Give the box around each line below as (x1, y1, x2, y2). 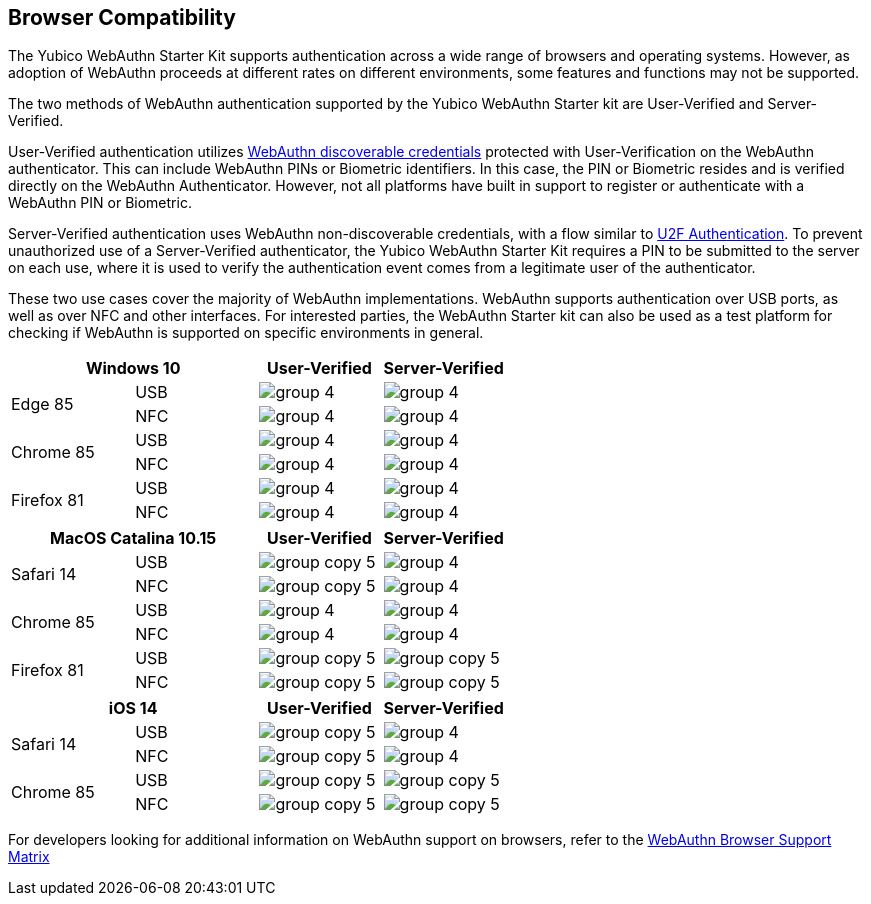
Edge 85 (11, 394, 74, 415)
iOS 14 (108, 698, 158, 719)
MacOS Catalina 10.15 (50, 528, 217, 549)
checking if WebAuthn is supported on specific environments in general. (8, 324, 484, 342)
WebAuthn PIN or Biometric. (8, 194, 192, 212)
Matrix (8, 848, 50, 866)
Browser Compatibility (8, 5, 236, 30)
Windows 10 (85, 358, 181, 379)
